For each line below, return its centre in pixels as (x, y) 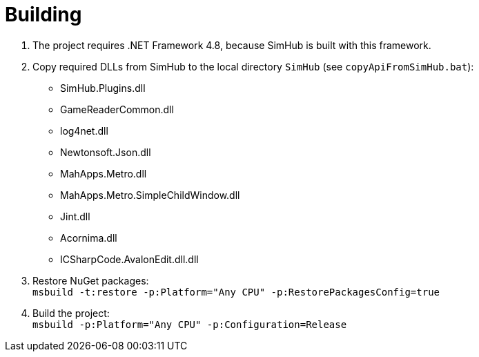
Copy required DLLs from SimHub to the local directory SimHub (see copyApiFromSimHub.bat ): (253, 66)
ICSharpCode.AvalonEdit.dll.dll (129, 259)
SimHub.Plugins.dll (103, 88)
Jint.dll (75, 216)
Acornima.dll (89, 238)
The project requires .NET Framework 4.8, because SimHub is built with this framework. (232, 45)
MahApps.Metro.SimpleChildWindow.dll (150, 195)
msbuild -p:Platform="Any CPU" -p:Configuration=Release (190, 324)
